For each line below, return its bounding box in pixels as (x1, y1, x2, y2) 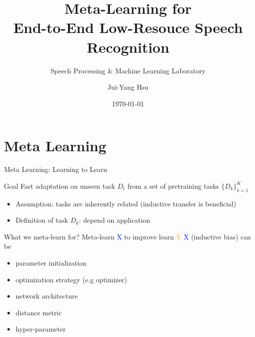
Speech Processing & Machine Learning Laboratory (50, 65, 206, 75)
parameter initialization (15, 257, 87, 268)
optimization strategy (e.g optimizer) (15, 274, 127, 284)
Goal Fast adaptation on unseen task (4, 180, 115, 191)
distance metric (15, 307, 62, 317)
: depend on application (79, 215, 150, 225)
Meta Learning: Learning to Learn (4, 164, 107, 174)
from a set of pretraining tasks (127, 180, 219, 191)
